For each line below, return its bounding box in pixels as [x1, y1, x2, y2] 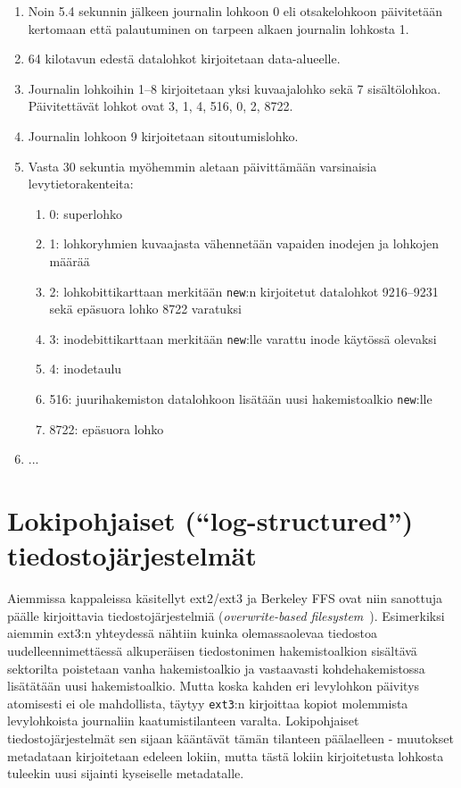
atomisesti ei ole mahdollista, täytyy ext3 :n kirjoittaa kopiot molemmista [7, 693, 408, 712]
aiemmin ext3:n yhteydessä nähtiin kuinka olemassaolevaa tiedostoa [7, 624, 377, 642]
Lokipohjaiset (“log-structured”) [7, 502, 414, 539]
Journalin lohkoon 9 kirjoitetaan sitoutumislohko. [28, 126, 299, 145]
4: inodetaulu [49, 359, 122, 378]
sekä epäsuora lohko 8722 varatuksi [49, 299, 242, 318]
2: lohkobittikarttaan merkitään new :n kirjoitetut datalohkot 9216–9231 [49, 281, 439, 300]
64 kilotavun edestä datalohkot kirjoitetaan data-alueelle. [28, 49, 341, 68]
